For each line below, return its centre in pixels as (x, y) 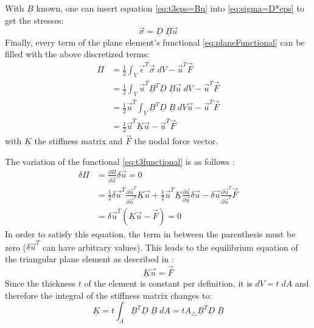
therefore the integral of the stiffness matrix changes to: (109, 295)
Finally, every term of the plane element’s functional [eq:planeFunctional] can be (155, 42)
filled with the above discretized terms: (77, 54)
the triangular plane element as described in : (89, 258)
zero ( (16, 247)
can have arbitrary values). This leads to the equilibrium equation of (170, 247)
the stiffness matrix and (78, 141)
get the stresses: (34, 20)
